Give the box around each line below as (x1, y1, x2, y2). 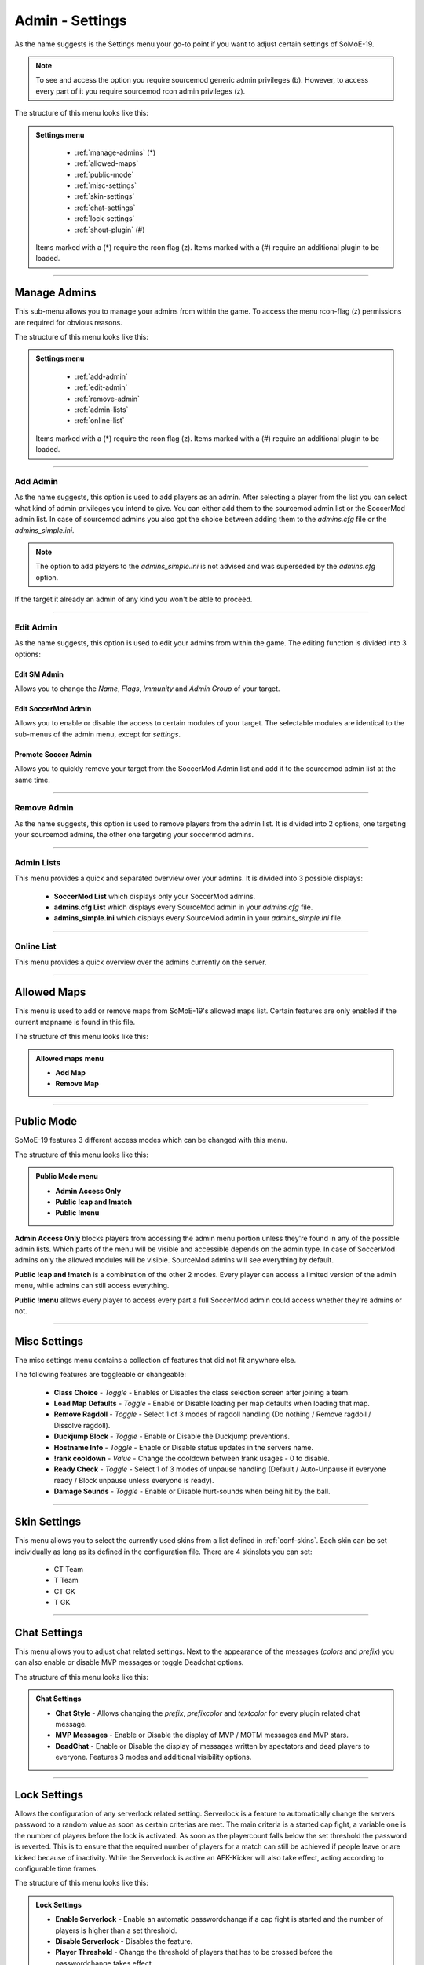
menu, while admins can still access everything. (14, 1281, 170, 1291)
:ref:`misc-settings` (75, 181, 137, 190)
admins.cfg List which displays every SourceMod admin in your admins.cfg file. (53, 902, 313, 912)
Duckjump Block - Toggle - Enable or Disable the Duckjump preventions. (53, 1431, 291, 1442)
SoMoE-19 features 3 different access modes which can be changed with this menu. (14, 1136, 288, 1145)
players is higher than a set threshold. (55, 1926, 177, 1935)
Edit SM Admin (14, 669, 64, 679)
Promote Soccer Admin (14, 749, 92, 758)
